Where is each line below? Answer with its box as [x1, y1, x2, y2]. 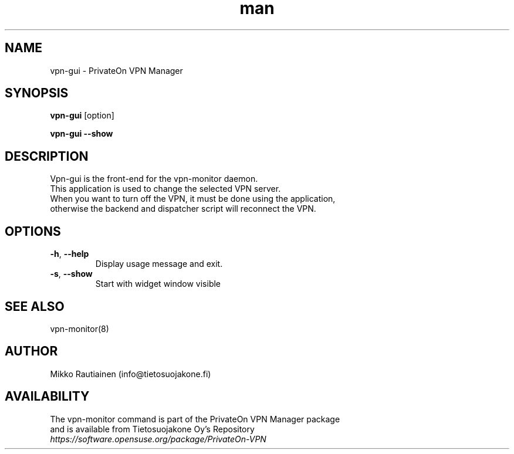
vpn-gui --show [50, 128, 113, 139]
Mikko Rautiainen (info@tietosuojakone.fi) [50, 368, 211, 379]
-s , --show [50, 269, 93, 279]
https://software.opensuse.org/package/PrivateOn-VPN [50, 433, 266, 444]
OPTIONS [5, 223, 61, 239]
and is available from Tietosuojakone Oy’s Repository [50, 423, 255, 434]
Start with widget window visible [95, 279, 221, 289]
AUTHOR [5, 344, 58, 359]
